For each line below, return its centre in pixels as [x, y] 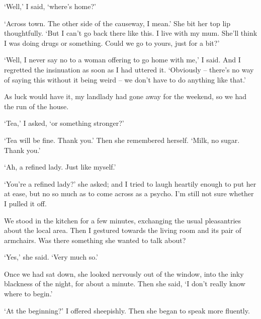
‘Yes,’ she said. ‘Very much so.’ [51, 257]
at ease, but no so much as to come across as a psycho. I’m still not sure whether [129, 193]
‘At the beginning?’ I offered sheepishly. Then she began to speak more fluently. [127, 310]
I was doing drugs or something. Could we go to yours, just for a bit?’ [112, 43]
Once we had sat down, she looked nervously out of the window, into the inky [124, 273]
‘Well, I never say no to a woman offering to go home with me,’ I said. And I [122, 60]
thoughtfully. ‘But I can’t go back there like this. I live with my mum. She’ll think [131, 33]
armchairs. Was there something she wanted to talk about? [95, 240]
